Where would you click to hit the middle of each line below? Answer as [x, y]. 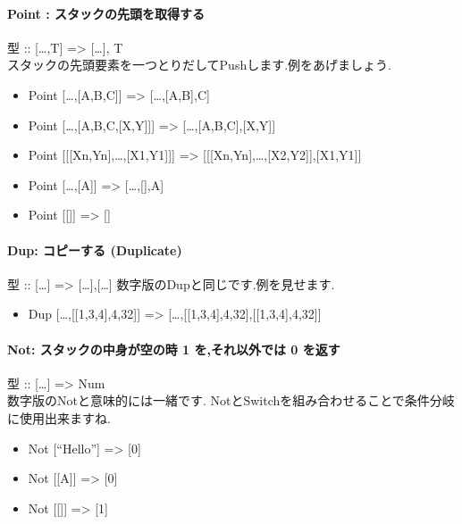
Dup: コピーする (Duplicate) [95, 250]
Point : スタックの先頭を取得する [106, 13]
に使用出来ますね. [59, 417]
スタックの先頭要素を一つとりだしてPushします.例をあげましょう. [199, 65]
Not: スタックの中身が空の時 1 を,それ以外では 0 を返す [174, 349]
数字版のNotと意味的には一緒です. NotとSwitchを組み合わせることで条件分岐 [231, 400]
